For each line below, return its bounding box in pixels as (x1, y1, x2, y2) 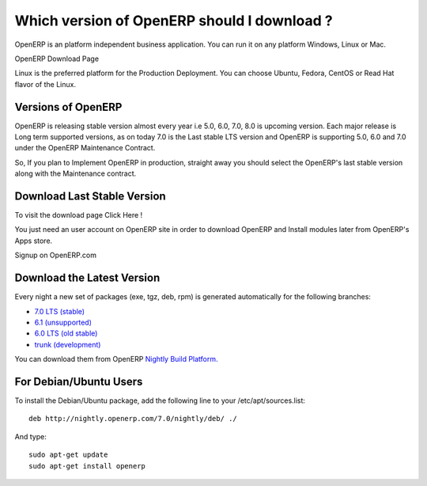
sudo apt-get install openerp (28, 461, 146, 470)
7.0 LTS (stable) (34, 306, 85, 316)
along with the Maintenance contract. (14, 169, 137, 178)
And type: (14, 431, 47, 441)
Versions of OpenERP (14, 100, 123, 114)
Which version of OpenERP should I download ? (14, 12, 333, 29)
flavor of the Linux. (14, 79, 77, 89)
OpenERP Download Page (14, 54, 99, 63)
